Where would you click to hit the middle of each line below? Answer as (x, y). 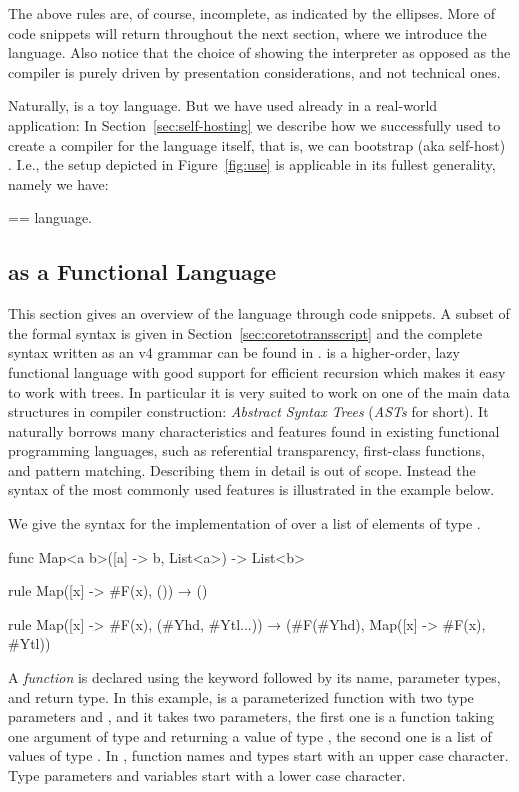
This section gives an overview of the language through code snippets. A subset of (259, 313)
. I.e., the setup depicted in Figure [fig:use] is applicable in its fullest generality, (252, 164)
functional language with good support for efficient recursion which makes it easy (257, 371)
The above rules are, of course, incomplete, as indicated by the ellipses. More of (252, 13)
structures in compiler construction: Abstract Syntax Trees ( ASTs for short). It (248, 411)
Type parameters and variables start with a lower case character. (207, 775)
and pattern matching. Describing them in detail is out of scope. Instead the (242, 469)
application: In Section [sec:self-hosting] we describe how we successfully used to (254, 124)
